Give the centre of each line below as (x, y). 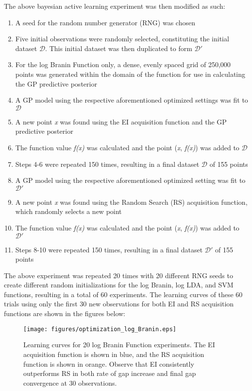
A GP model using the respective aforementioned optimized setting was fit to (130, 180)
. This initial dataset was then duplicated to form (119, 48)
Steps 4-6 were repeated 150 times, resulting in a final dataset (107, 164)
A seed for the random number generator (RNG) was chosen (105, 22)
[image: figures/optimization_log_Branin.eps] (100, 329)
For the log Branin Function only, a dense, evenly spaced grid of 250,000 (123, 64)
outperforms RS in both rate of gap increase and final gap (110, 373)
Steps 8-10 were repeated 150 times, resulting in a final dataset (109, 249)
